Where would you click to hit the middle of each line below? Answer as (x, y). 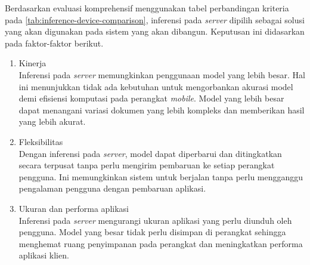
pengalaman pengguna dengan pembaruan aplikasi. (112, 188)
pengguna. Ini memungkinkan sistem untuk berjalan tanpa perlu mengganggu (161, 176)
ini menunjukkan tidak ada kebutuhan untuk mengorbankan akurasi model (156, 86)
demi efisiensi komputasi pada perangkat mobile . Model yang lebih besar (151, 98)
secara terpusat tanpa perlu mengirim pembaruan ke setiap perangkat (147, 165)
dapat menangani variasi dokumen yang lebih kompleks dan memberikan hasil (162, 110)
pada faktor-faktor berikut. (54, 43)
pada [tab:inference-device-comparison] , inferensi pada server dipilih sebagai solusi (155, 19)
